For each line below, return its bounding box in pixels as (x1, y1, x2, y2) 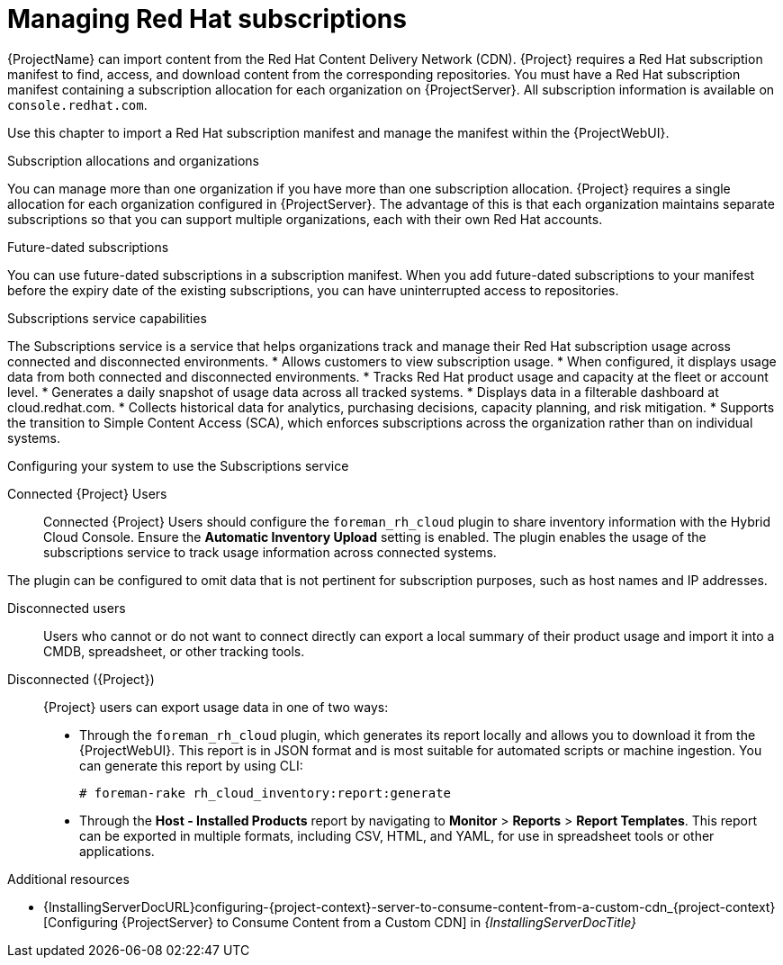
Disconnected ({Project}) (7, 671, 155, 687)
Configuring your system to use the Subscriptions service (7, 457, 349, 473)
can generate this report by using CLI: (79, 757, 303, 773)
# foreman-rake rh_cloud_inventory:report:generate (79, 785, 452, 800)
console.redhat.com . (7, 96, 148, 113)
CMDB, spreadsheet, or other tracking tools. (43, 643, 305, 659)
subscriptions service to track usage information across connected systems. (43, 544, 497, 560)
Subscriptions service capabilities (7, 310, 207, 326)
